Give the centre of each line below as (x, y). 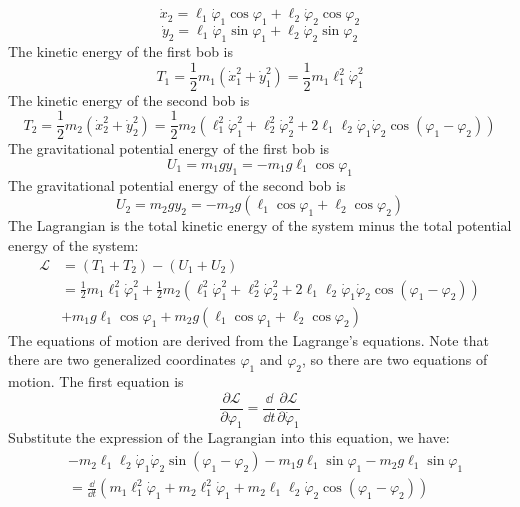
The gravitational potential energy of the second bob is (177, 184)
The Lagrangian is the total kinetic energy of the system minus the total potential (260, 225)
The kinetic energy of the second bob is (129, 99)
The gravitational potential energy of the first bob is (169, 148)
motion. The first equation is (96, 381)
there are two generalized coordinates (122, 359)
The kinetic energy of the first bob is (121, 51)
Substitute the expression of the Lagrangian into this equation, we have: (229, 437)
